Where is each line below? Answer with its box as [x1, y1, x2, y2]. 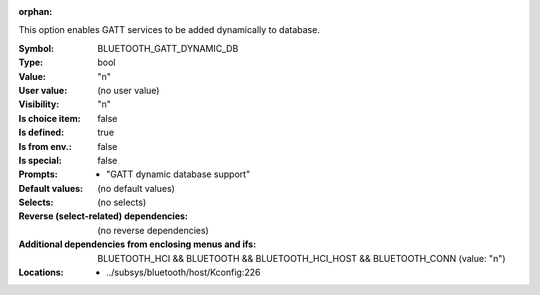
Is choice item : [18, 112, 81, 124]
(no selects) [97, 196, 147, 209]
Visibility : [18, 98, 60, 110]
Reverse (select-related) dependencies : [18, 210, 189, 222]
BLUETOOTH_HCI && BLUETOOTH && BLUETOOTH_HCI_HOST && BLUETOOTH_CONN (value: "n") [97, 252, 506, 264]
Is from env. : [18, 140, 72, 152]
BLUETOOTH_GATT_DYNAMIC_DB [97, 42, 239, 54]
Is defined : [18, 126, 65, 139]
